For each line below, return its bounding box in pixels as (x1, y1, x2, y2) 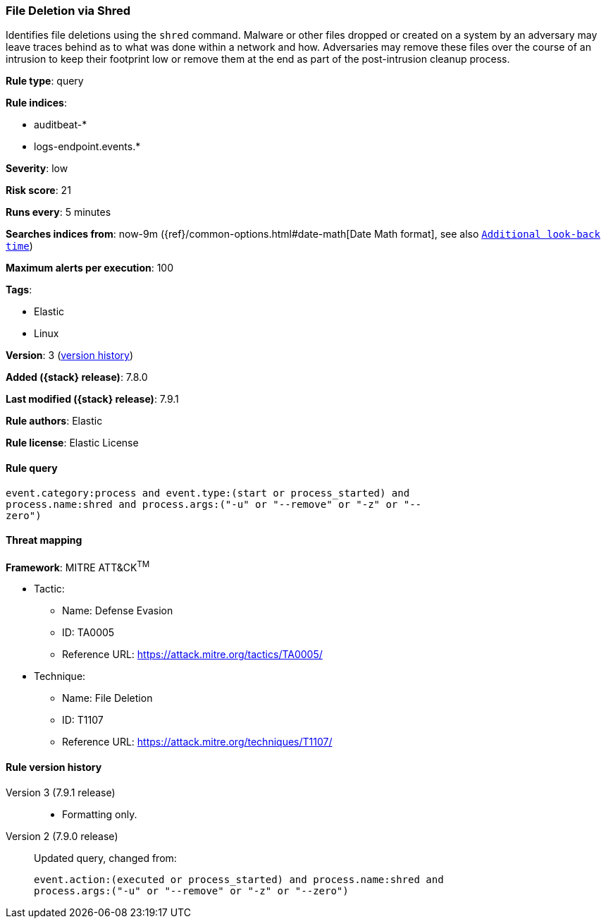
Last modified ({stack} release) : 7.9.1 (6, 393, 179, 406)
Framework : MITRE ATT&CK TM (6, 559, 150, 573)
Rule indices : (6, 97, 67, 109)
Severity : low (6, 162, 68, 175)
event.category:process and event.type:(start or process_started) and (6, 487, 410, 499)
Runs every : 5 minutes (6, 206, 111, 219)
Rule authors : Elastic (6, 415, 103, 427)
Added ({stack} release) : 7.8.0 (6, 371, 148, 384)
